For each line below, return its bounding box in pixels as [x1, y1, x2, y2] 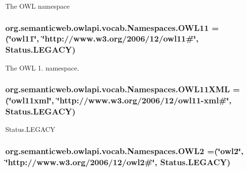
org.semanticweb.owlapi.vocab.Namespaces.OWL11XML [5, 83, 230, 95]
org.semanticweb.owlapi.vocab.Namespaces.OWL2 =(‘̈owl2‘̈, [5, 144, 244, 157]
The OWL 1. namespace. [5, 62, 79, 72]
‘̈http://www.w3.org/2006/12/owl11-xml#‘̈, [57, 94, 231, 106]
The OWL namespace [5, 1, 70, 11]
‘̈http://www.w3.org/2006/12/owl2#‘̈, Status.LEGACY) [5, 156, 231, 168]
